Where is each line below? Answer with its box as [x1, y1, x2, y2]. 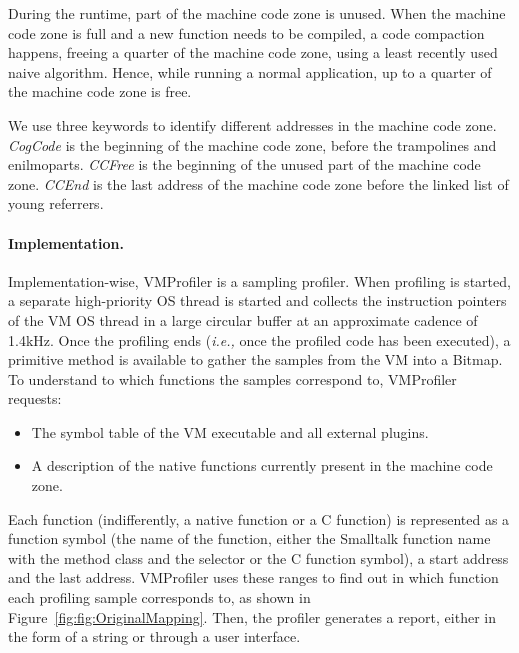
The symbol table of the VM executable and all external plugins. [31, 421, 429, 442]
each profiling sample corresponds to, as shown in [8, 587, 311, 608]
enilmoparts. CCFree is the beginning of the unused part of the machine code [8, 154, 481, 175]
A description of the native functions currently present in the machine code [31, 455, 493, 476]
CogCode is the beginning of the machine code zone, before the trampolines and [8, 134, 497, 155]
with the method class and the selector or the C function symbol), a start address [8, 547, 509, 568]
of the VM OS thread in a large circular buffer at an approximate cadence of [8, 309, 478, 330]
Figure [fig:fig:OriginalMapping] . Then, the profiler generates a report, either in [8, 606, 496, 627]
